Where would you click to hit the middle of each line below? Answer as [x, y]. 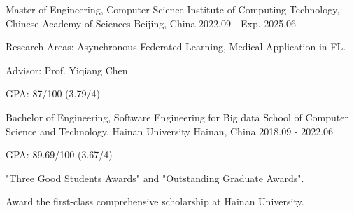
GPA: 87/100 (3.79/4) [53, 94]
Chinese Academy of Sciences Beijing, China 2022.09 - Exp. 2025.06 [151, 23]
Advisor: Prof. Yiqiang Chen [67, 70]
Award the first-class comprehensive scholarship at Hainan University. [155, 201]
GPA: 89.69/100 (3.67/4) [59, 154]
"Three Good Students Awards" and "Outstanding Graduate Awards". [155, 178]
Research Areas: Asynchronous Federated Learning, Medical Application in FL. [176, 47]
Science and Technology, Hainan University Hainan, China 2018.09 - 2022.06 [170, 131]
